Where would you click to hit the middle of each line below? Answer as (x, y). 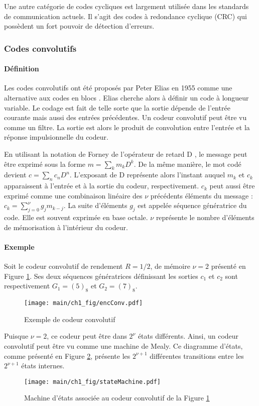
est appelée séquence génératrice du (192, 205)
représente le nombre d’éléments (205, 217)
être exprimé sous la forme (45, 164)
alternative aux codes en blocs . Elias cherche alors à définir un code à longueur (126, 98)
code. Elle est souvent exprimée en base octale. (76, 217)
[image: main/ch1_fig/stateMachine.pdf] (93, 382)
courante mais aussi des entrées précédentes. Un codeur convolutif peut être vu (125, 117)
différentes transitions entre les (197, 356)
